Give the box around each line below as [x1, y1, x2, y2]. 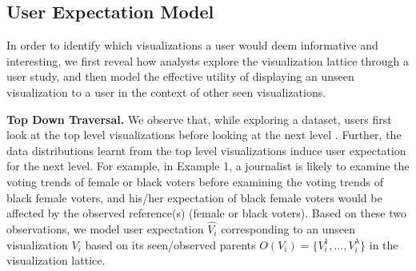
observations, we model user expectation [6, 220, 204, 237]
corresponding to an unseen [221, 220, 355, 237]
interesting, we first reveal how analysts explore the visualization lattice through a [6, 52, 410, 69]
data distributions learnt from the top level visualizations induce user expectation [6, 141, 406, 158]
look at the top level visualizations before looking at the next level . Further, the [6, 126, 402, 143]
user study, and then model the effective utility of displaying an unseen [6, 68, 354, 85]
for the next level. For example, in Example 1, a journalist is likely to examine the [6, 157, 410, 174]
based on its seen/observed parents [85, 236, 256, 253]
